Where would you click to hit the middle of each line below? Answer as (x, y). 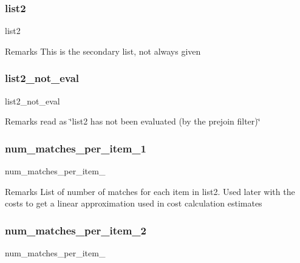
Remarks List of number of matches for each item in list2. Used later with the (150, 191)
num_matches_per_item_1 (76, 148)
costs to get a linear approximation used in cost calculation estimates (134, 203)
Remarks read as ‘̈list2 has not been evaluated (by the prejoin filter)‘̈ (133, 121)
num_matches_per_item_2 (76, 230)
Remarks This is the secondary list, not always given (103, 51)
